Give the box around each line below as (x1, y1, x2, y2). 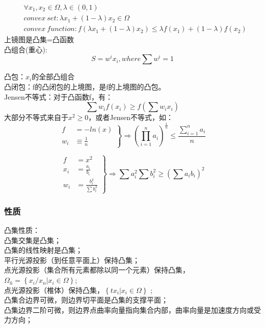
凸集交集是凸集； (4, 234, 61, 245)
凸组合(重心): (4, 44, 47, 54)
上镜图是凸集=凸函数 (4, 34, 74, 45)
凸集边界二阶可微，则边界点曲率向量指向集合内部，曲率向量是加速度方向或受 (4, 304, 261, 315)
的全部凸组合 (32, 71, 75, 82)
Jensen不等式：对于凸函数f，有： (4, 91, 113, 102)
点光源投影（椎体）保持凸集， (4, 284, 104, 295)
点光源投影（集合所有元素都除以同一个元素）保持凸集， (4, 264, 190, 275)
